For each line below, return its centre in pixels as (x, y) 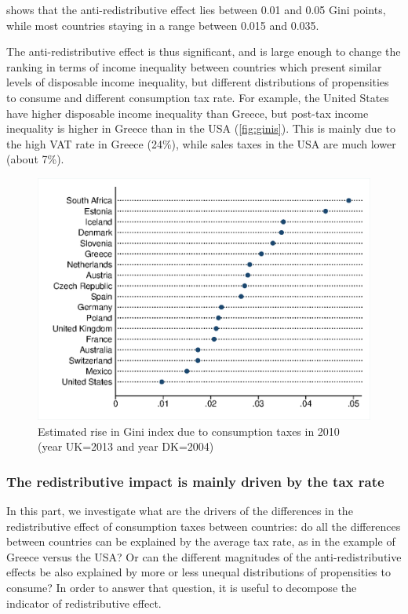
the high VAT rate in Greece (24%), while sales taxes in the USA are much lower (201, 143)
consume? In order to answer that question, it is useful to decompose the (182, 587)
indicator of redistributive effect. (84, 603)
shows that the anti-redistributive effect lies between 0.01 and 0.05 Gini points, (196, 9)
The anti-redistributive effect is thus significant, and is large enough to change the (204, 51)
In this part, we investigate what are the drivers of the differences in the (180, 510)
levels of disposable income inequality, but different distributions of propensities (198, 82)
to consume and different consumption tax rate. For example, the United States (198, 97)
